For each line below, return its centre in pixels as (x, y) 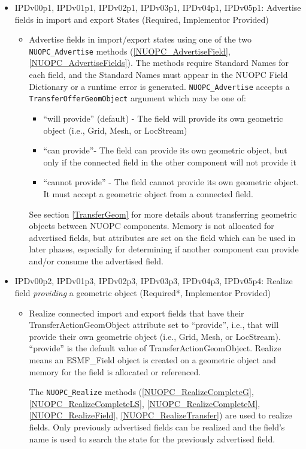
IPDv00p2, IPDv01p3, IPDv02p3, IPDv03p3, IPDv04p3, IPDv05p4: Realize (154, 281)
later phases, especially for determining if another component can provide (164, 249)
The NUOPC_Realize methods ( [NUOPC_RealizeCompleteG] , (141, 392)
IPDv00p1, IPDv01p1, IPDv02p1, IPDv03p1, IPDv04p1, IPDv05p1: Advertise (158, 7)
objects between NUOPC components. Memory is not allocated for (152, 226)
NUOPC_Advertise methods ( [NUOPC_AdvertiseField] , (130, 51)
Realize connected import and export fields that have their (137, 313)
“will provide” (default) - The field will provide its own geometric (163, 118)
